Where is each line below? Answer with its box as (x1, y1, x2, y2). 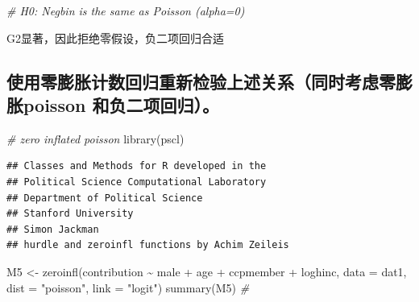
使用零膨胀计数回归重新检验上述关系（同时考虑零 (6, 68, 396, 93)
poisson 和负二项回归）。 (23, 92, 219, 117)
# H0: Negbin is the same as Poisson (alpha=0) (6, 2, 245, 19)
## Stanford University (6, 208, 134, 220)
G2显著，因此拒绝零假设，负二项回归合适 (6, 29, 224, 46)
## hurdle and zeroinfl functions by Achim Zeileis (6, 239, 289, 251)
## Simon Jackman (6, 223, 99, 235)
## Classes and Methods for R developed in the (6, 160, 267, 172)
